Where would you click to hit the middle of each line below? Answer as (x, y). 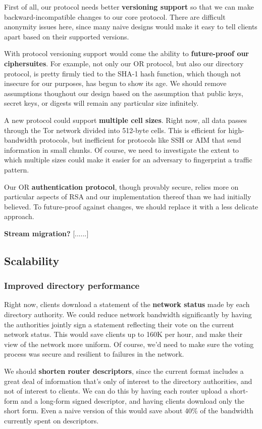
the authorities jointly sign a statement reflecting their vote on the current (119, 324)
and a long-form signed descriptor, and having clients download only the (133, 400)
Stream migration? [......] (46, 233)
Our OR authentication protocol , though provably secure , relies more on (121, 186)
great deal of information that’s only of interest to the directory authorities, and (128, 381)
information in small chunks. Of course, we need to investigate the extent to (122, 149)
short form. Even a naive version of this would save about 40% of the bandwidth (129, 411)
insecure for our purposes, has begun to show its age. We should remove (115, 83)
